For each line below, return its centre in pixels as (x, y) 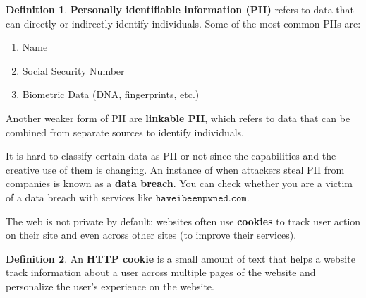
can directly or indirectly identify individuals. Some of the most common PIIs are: (183, 23)
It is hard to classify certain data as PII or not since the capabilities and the (171, 156)
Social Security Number (73, 70)
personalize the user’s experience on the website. (110, 286)
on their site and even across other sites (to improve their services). (151, 235)
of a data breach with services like (79, 197)
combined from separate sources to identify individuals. (125, 132)
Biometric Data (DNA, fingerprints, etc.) (111, 94)
